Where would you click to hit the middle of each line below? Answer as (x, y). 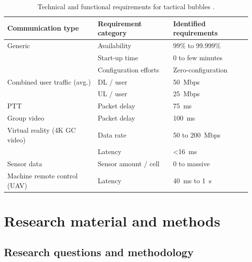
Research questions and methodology (99, 252)
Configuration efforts (128, 69)
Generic (19, 45)
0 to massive (191, 164)
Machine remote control (43, 176)
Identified (189, 23)
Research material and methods (112, 220)
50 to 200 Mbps (197, 134)
